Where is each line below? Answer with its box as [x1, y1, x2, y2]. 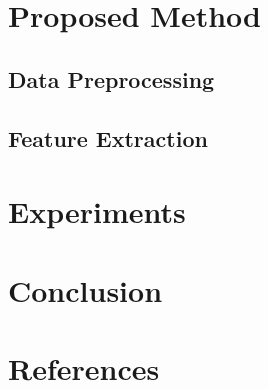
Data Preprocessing [8, 63, 215, 94]
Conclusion [8, 269, 163, 310]
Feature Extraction [8, 122, 208, 153]
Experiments [8, 191, 186, 232]
